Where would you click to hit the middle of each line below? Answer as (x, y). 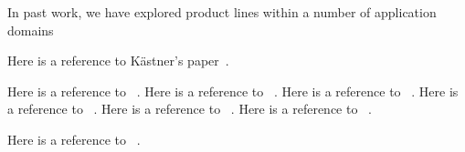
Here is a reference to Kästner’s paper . (118, 61)
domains (31, 30)
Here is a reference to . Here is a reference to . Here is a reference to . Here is (233, 91)
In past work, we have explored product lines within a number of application (222, 12)
